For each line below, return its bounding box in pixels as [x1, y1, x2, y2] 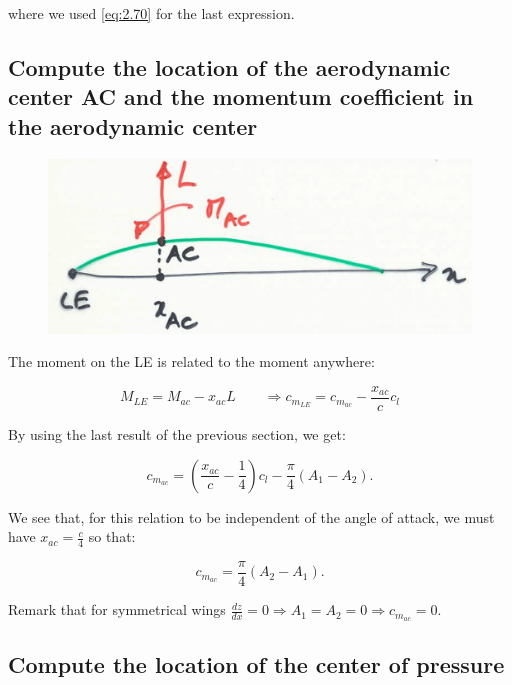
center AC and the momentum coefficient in [8, 81, 474, 112]
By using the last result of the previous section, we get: [8, 423, 346, 444]
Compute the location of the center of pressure [8, 649, 505, 680]
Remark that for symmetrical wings [8, 599, 226, 620]
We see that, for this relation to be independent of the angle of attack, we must [8, 506, 495, 527]
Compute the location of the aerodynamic [8, 51, 451, 82]
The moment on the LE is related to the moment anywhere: [8, 351, 375, 372]
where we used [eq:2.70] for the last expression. [8, 3, 295, 23]
